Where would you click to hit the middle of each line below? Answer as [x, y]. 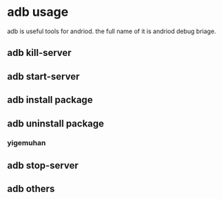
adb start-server [43, 76]
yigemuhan [26, 143]
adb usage [38, 12]
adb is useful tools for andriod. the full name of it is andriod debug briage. [112, 31]
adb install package [50, 100]
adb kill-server [40, 53]
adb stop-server [43, 165]
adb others [31, 189]
